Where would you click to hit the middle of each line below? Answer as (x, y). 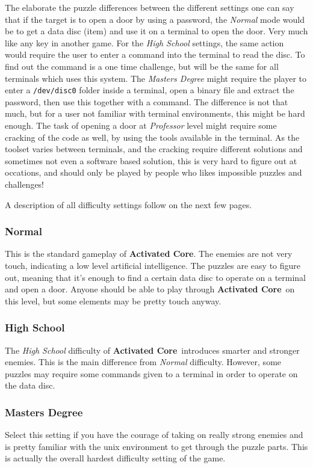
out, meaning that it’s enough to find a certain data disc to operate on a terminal (156, 277)
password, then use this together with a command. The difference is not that (147, 101)
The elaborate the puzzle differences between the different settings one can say (150, 7)
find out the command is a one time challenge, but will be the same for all (142, 66)
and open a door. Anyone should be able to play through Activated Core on (150, 289)
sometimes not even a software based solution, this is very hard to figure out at (151, 160)
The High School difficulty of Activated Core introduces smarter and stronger (152, 350)
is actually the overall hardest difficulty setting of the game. (115, 458)
